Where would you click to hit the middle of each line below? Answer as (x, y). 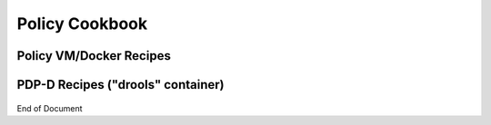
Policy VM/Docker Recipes (94, 56)
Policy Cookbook (82, 24)
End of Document (50, 108)
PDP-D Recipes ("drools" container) (120, 85)
